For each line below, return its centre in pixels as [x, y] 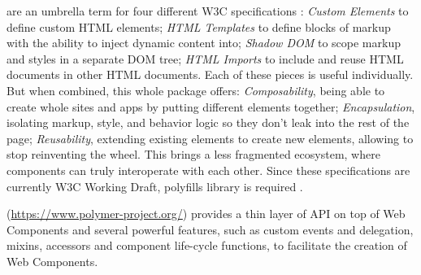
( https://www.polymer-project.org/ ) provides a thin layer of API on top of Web [206, 214]
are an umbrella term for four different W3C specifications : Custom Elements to [208, 11]
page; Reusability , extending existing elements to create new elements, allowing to [210, 138]
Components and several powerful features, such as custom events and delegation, [210, 229]
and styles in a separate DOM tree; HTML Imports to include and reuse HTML [205, 58]
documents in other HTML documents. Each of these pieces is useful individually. [210, 74]
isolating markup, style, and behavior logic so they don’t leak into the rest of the [208, 122]
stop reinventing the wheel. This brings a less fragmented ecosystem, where [193, 154]
